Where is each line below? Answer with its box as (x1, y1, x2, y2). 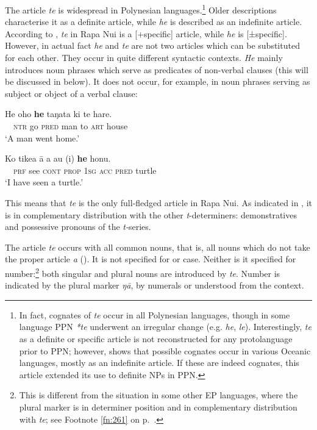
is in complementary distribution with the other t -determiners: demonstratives (5, 208, 297, 221)
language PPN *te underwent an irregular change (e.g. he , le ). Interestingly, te (19, 320, 312, 333)
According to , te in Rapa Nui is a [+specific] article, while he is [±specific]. (5, 27, 287, 40)
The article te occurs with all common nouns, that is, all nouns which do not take (5, 240, 310, 253)
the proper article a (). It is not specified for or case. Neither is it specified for (5, 253, 296, 265)
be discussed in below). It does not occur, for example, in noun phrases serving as (5, 75, 310, 88)
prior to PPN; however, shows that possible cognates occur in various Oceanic (19, 344, 311, 357)
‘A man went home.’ (5, 131, 80, 144)
